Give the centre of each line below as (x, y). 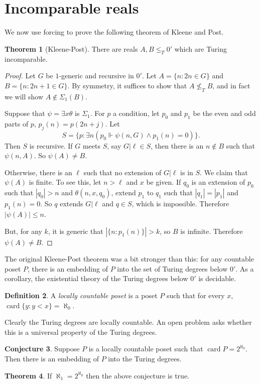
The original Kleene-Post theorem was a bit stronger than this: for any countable (129, 259)
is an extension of (218, 182)
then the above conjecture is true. (138, 375)
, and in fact (231, 85)
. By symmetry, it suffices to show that (127, 85)
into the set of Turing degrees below (172, 268)
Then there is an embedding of (52, 358)
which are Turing (201, 48)
